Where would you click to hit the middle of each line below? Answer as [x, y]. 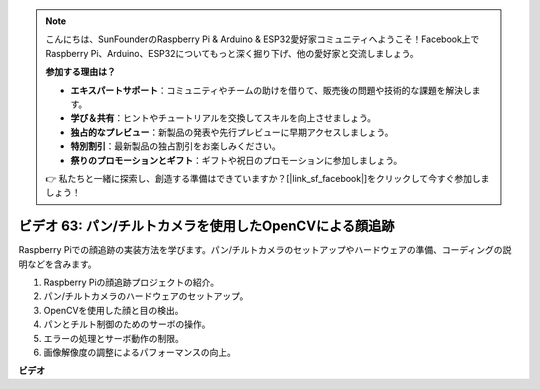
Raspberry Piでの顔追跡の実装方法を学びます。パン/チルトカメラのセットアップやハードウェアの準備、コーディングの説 [265, 250]
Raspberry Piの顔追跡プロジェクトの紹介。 [131, 282]
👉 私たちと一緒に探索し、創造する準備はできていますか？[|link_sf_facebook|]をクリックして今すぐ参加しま [267, 178]
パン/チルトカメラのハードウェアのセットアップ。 [146, 296]
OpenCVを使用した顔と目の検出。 [113, 310]
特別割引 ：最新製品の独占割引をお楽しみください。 [175, 146]
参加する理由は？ [80, 72]
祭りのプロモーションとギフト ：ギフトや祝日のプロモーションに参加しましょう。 [236, 160]
